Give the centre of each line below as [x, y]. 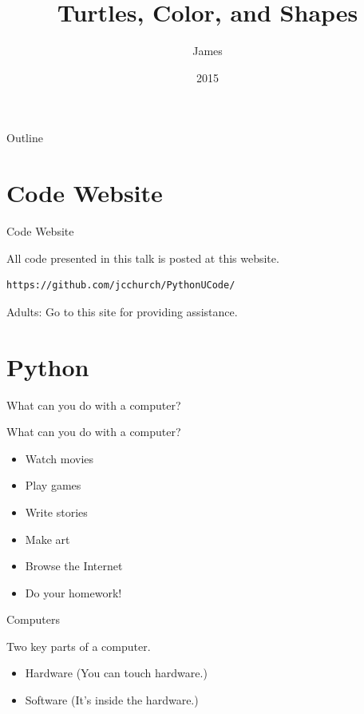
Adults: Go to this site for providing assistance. [122, 311]
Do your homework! [73, 592]
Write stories [56, 512]
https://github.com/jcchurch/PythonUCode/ [121, 286]
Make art [47, 539]
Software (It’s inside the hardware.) [112, 700]
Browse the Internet [74, 566]
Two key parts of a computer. [79, 646]
